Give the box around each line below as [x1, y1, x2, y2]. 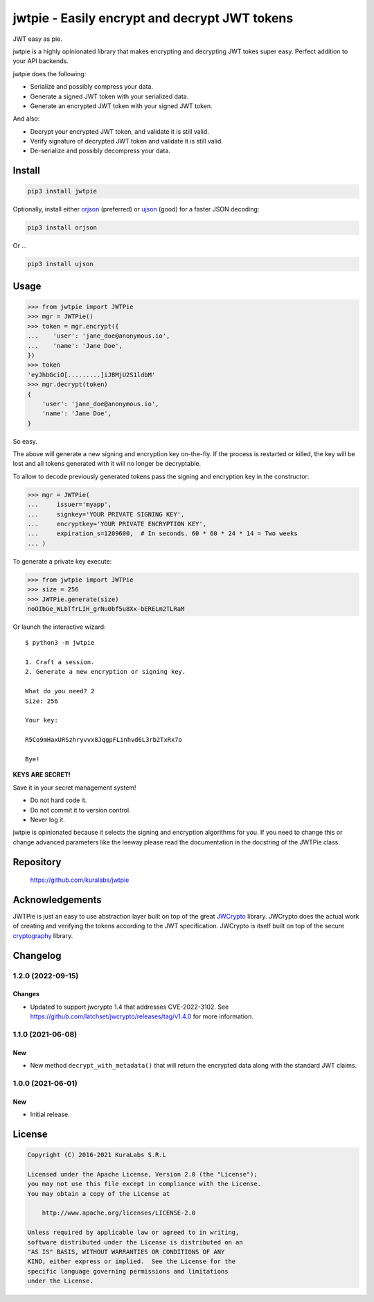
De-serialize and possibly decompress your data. [30, 146, 171, 155]
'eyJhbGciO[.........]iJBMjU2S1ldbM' [27, 371, 156, 379]
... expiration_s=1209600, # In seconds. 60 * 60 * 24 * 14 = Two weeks [27, 530, 298, 537]
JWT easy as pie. [12, 35, 62, 43]
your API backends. [12, 57, 69, 65]
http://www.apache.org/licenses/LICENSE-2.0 [42, 1209, 196, 1217]
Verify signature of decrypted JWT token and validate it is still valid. [30, 137, 223, 146]
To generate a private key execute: [12, 557, 112, 565]
